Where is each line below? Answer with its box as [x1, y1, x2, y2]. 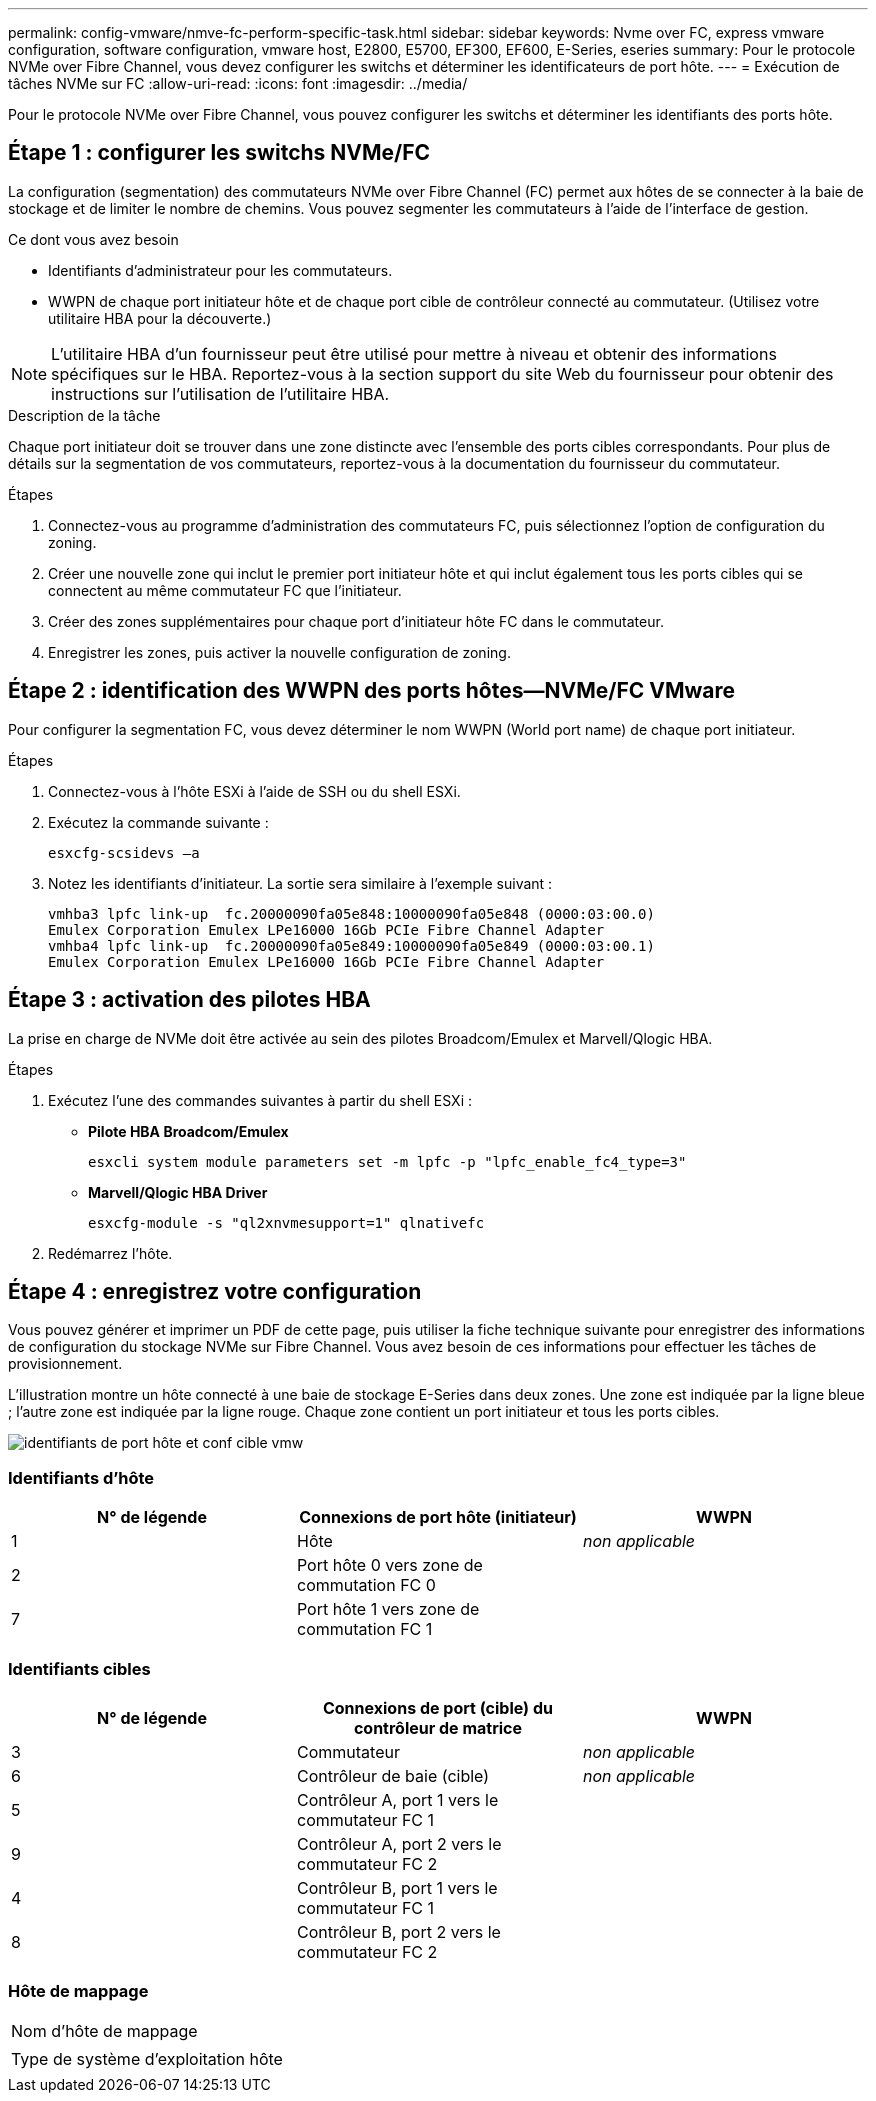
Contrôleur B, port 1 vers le [296, 1877, 498, 1898]
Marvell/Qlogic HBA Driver [88, 1183, 268, 1201]
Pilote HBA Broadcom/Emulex [88, 1122, 289, 1140]
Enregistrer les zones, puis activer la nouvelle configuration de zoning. [48, 643, 511, 661]
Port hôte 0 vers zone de [296, 1555, 483, 1576]
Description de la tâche [8, 406, 161, 424]
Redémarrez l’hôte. [48, 1244, 173, 1262]
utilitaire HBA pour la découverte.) [48, 309, 272, 327]
